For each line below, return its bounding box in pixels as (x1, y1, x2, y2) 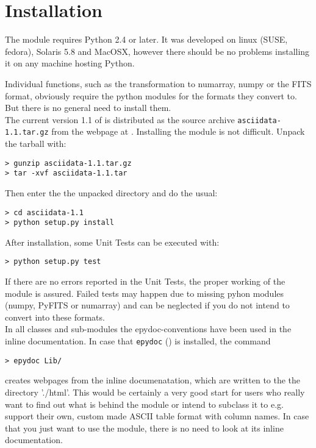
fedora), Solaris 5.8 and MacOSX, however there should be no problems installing (5, 44, 310, 57)
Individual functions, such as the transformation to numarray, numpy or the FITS (5, 77, 312, 90)
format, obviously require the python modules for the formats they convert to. (5, 89, 297, 102)
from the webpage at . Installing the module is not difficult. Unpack (51, 125, 305, 138)
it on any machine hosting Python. (5, 57, 135, 69)
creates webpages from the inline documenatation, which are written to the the (5, 374, 301, 386)
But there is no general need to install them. (5, 101, 171, 114)
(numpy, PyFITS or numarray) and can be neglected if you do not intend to (5, 299, 290, 311)
